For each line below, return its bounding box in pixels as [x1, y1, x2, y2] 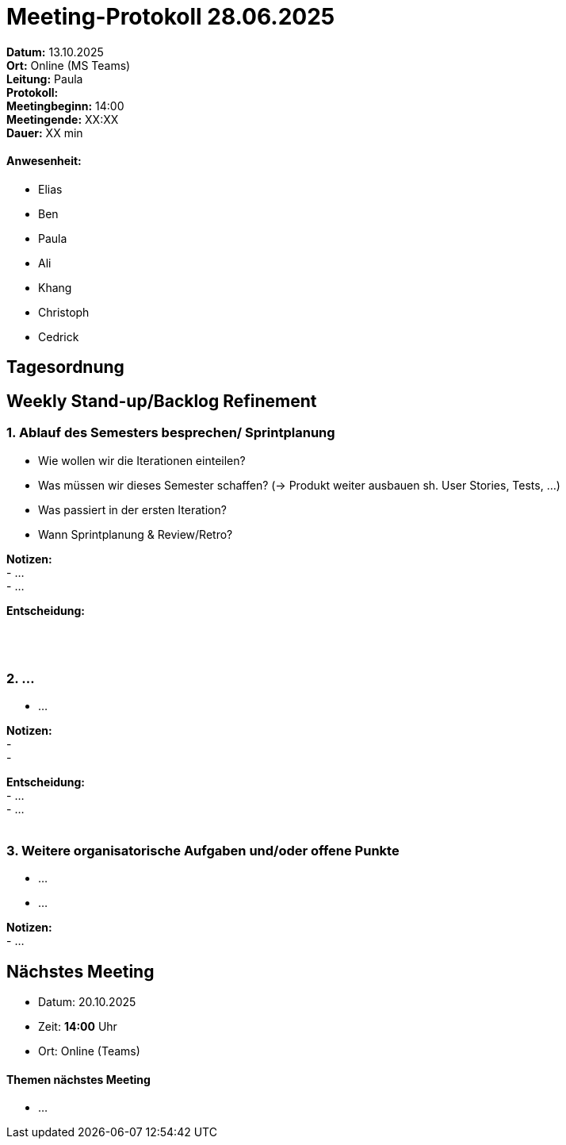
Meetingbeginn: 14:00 [6, 98, 124, 113]
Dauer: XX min [6, 125, 83, 140]
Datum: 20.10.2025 [38, 994, 136, 1009]
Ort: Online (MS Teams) [6, 58, 131, 72]
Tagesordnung [6, 357, 124, 378]
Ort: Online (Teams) [38, 1043, 140, 1058]
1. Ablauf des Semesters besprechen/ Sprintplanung [6, 425, 335, 441]
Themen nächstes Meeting [6, 1072, 151, 1086]
